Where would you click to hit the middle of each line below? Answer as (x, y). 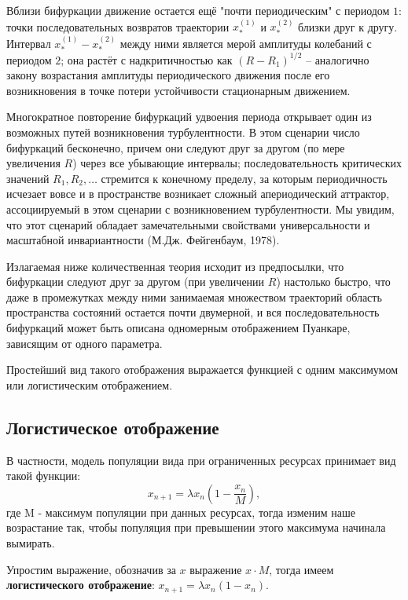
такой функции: (44, 476)
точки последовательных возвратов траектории (118, 26)
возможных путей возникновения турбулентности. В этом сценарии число (183, 132)
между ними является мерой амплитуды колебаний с (246, 43)
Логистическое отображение (113, 427)
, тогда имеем (301, 569)
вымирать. (31, 543)
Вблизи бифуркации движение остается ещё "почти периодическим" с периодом (198, 10)
